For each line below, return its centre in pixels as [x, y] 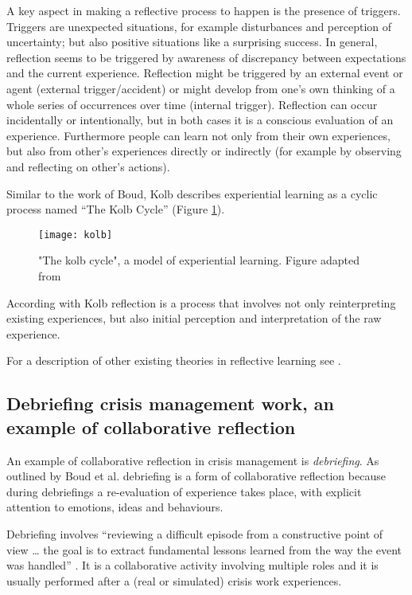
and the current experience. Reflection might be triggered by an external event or [205, 73]
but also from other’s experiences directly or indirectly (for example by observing [204, 151]
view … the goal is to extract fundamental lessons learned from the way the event [204, 549]
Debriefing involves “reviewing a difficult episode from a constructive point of [195, 533]
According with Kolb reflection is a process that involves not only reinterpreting [201, 302]
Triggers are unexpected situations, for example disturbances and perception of [199, 26]
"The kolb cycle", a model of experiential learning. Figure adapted [199, 260]
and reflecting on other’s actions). [88, 166]
